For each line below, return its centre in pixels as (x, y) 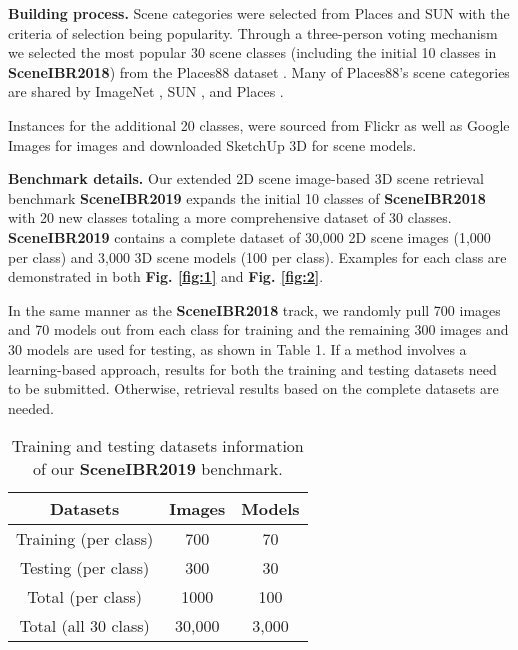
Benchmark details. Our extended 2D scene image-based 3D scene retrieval (246, 178)
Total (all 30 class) (84, 626)
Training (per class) (85, 539)
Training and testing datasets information (157, 446)
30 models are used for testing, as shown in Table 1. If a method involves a (237, 348)
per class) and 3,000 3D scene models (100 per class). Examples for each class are (257, 256)
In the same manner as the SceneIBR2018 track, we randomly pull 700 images (254, 309)
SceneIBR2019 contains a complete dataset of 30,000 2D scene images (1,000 (249, 236)
